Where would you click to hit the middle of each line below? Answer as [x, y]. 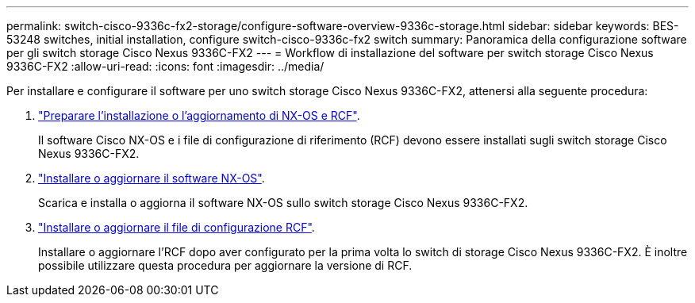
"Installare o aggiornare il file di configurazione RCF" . [177, 227]
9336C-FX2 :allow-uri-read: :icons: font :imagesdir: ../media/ [165, 66]
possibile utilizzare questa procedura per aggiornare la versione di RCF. [225, 265]
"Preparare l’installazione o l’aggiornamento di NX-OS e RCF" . [199, 115]
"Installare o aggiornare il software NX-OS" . [152, 178]
